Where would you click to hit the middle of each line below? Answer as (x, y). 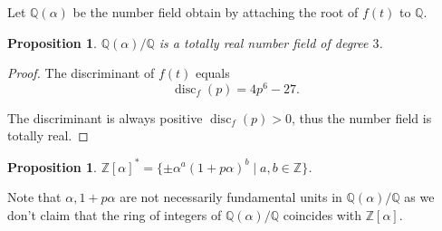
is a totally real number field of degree (264, 42)
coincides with (322, 214)
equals (212, 73)
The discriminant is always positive (105, 117)
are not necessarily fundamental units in (231, 197)
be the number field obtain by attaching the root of (216, 12)
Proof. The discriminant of (81, 73)
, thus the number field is (362, 117)
